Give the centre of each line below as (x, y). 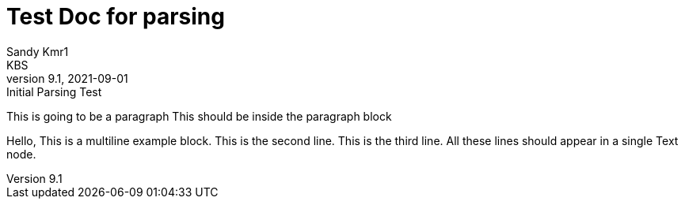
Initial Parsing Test (54, 91)
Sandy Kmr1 (38, 51)
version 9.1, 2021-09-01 (67, 78)
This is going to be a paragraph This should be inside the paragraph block (199, 116)
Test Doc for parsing (116, 17)
